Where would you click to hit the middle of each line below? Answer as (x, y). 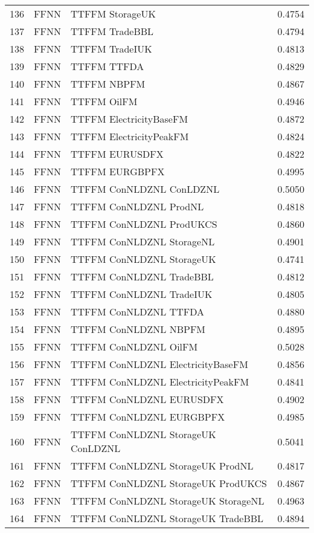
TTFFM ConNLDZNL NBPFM (138, 329)
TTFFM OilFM (104, 101)
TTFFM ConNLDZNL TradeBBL (142, 276)
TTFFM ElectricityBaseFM (129, 119)
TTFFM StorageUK (113, 14)
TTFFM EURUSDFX (117, 154)
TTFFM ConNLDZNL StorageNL (143, 241)
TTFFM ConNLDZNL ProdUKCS (144, 224)
